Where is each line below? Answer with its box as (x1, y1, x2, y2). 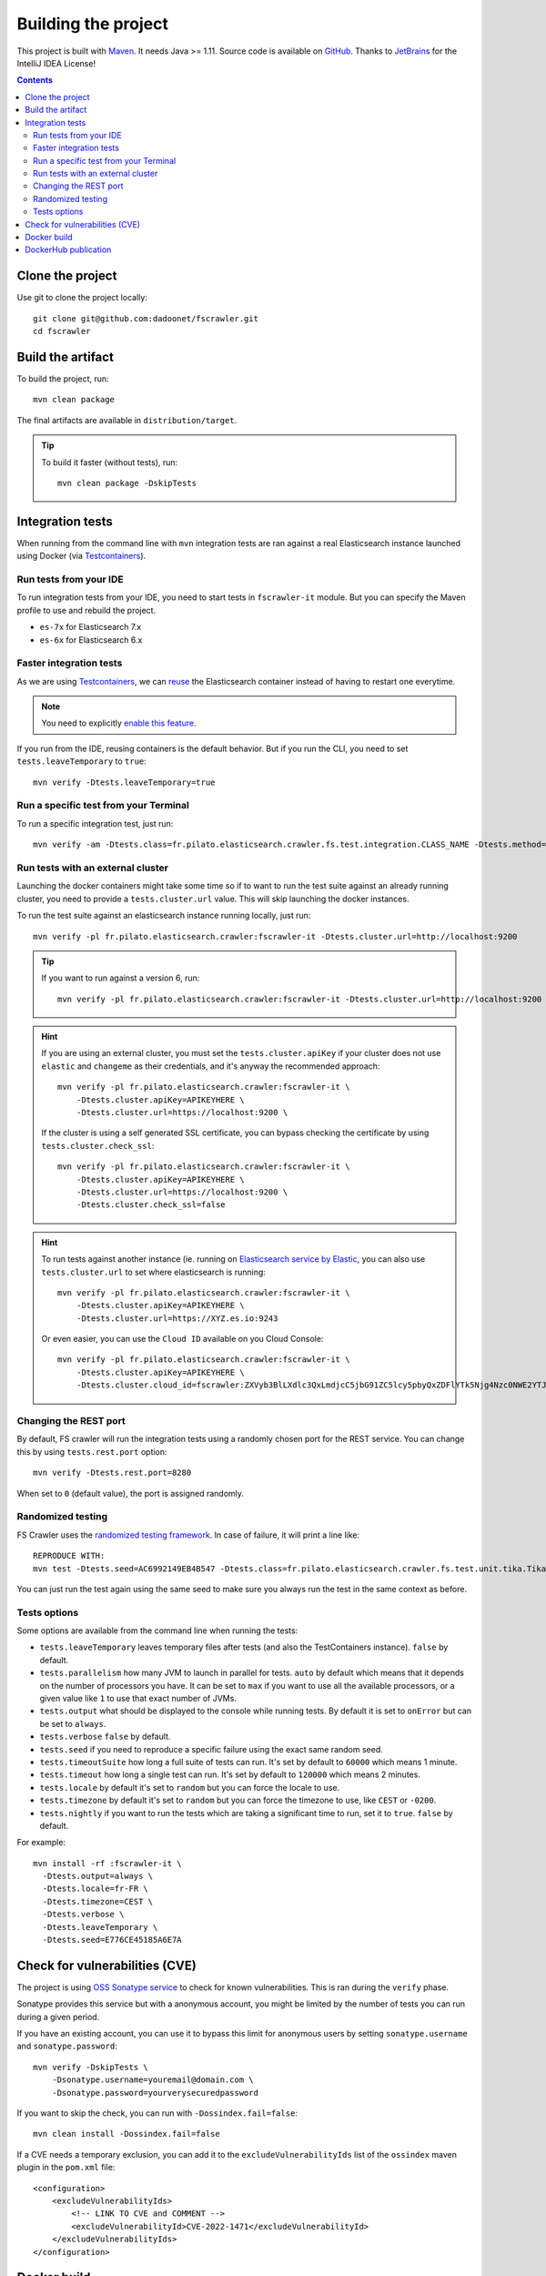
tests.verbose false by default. (39, 1731, 171, 1743)
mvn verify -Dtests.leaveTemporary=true (33, 777, 216, 787)
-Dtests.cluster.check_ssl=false (76, 1200, 227, 1210)
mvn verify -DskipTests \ (33, 2062, 149, 2072)
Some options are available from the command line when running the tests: (16, 1625, 298, 1636)
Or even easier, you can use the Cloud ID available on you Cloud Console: (41, 1334, 324, 1345)
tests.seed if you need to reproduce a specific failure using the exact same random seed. (39, 1743, 384, 1754)
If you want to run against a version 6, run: (41, 972, 200, 983)
